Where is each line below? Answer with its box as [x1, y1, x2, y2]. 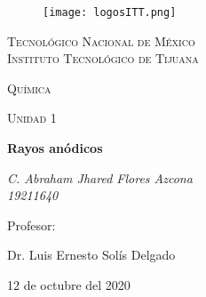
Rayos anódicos [7, 139, 103, 157]
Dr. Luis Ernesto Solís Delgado [7, 245, 176, 264]
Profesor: [7, 215, 56, 234]
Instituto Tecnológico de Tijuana [7, 49, 199, 68]
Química [7, 78, 51, 97]
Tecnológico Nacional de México [7, 31, 195, 50]
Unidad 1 [7, 108, 57, 127]
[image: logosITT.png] [43, 6, 177, 19]
